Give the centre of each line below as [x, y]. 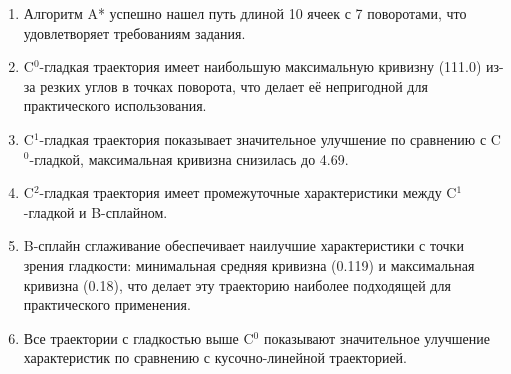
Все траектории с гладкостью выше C [138, 337]
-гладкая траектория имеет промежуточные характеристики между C [248, 192]
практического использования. [115, 105]
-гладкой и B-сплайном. [95, 211]
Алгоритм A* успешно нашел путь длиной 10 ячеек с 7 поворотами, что [245, 13]
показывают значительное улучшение [376, 337]
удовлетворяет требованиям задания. [134, 32]
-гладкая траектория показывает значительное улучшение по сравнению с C [270, 138]
